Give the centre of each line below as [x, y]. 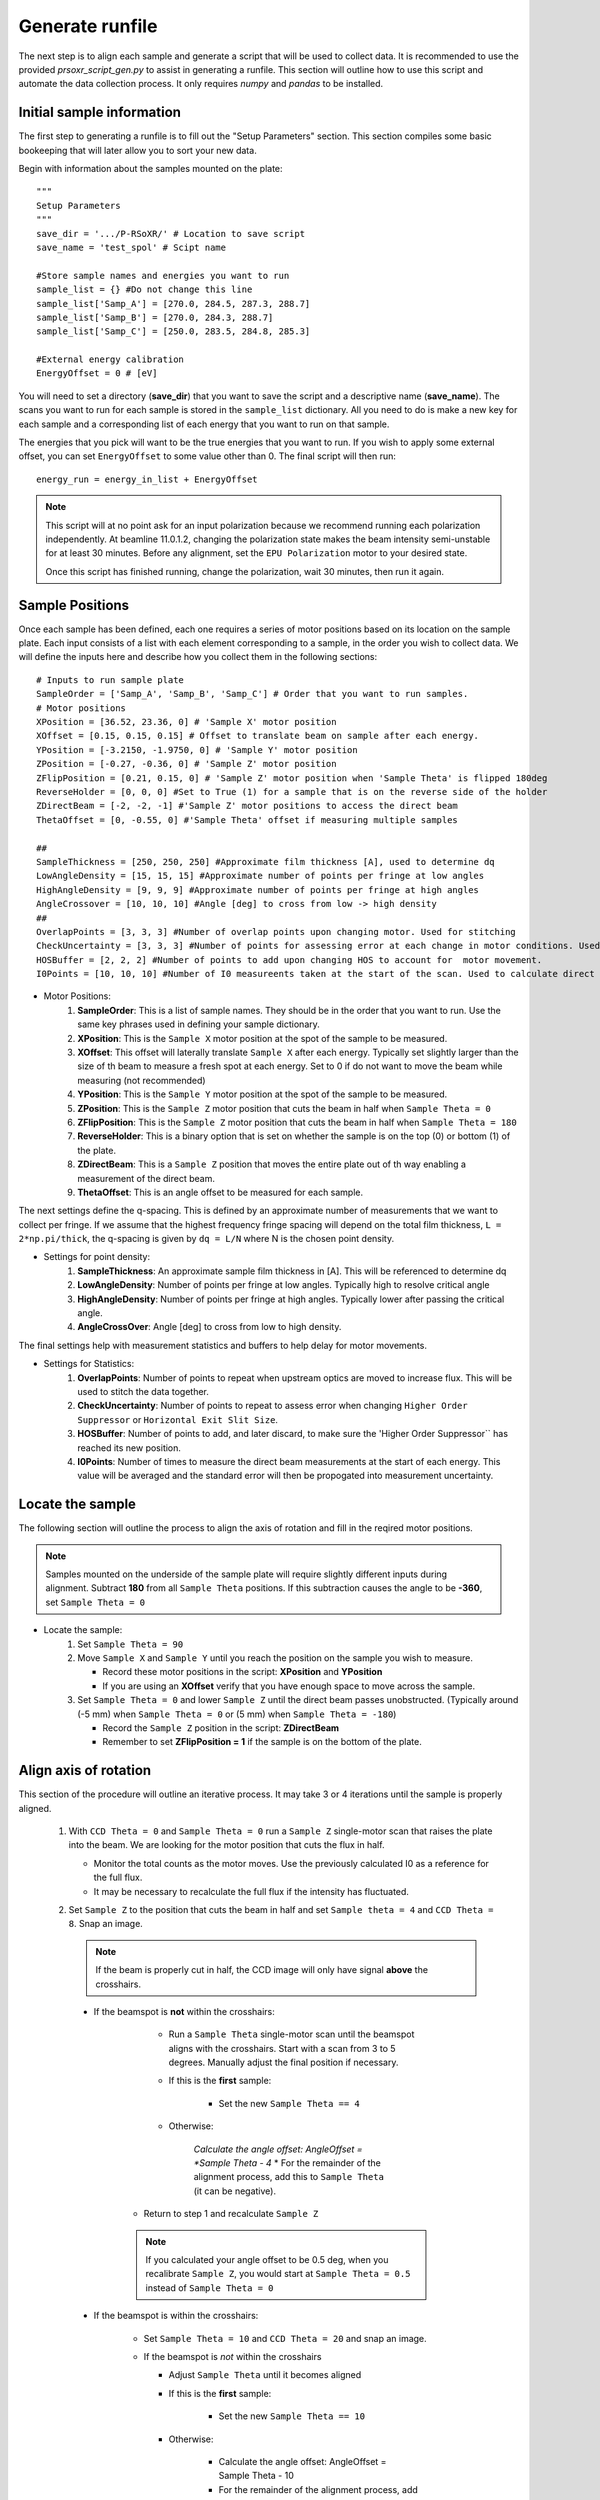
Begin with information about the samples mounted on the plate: [151, 169]
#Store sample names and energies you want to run [163, 275]
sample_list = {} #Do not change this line [144, 289]
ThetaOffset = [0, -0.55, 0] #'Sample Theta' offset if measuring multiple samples [247, 819]
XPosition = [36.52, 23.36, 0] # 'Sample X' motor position [186, 722]
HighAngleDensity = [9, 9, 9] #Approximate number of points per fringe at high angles [258, 889]
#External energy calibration [110, 359]
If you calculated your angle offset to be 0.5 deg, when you [267, 2259]
